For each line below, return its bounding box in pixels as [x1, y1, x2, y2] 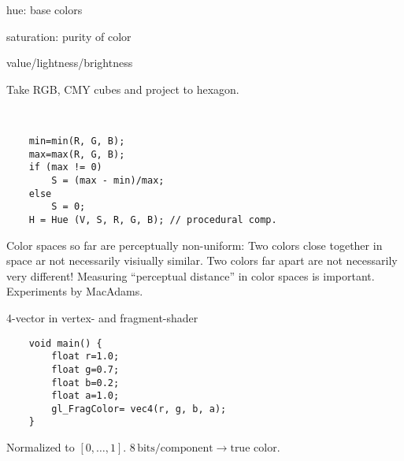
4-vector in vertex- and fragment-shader [6, 309, 198, 325]
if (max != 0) [28, 162, 102, 173]
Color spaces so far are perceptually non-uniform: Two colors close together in [6, 236, 383, 253]
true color [230, 443, 277, 455]
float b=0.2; [51, 377, 120, 389]
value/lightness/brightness [6, 54, 133, 71]
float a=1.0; [51, 390, 120, 402]
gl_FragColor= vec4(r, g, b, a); [51, 403, 227, 415]
